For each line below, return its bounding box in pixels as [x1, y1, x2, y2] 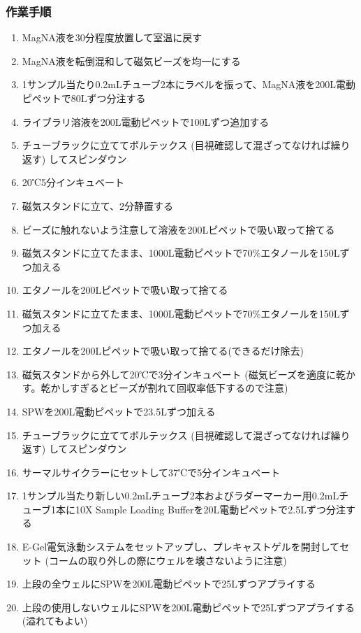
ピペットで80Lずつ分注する [22, 91, 146, 105]
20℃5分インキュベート [22, 175, 125, 190]
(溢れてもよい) [22, 613, 88, 628]
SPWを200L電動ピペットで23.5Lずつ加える [22, 404, 216, 418]
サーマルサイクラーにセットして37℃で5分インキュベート [22, 464, 281, 479]
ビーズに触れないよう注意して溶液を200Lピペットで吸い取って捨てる [22, 222, 335, 236]
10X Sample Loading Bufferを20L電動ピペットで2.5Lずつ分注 [75, 502, 346, 516]
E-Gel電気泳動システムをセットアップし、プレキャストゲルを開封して [22, 539, 340, 554]
